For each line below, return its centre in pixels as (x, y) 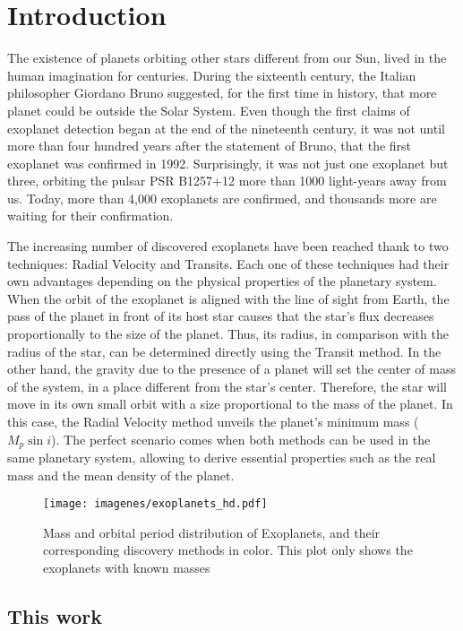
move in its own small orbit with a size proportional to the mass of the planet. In (230, 404)
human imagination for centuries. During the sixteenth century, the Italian (212, 75)
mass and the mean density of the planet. (121, 475)
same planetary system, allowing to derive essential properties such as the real (222, 458)
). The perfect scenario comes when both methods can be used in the (241, 439)
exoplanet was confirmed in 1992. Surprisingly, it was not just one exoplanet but (228, 163)
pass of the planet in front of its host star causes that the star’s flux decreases (221, 316)
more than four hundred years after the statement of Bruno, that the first (210, 146)
